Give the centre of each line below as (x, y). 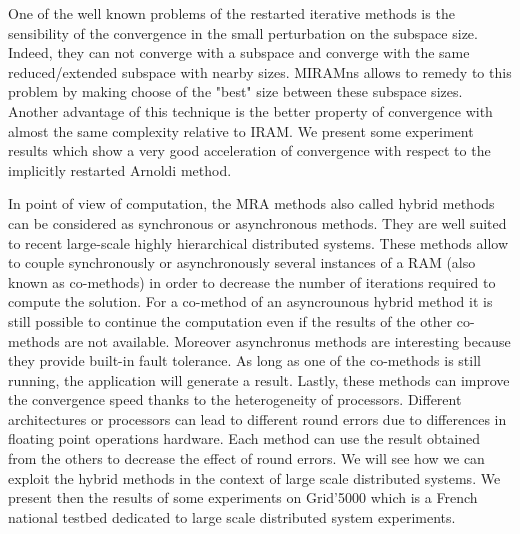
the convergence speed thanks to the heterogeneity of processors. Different (235, 399)
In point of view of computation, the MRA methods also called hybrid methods (251, 203)
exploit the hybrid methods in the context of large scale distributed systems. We (254, 477)
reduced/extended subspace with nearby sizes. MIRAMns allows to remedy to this (260, 71)
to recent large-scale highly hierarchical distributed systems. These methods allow (258, 242)
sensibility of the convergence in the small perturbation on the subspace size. (243, 32)
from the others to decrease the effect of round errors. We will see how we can (246, 458)
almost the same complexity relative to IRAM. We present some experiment (241, 130)
